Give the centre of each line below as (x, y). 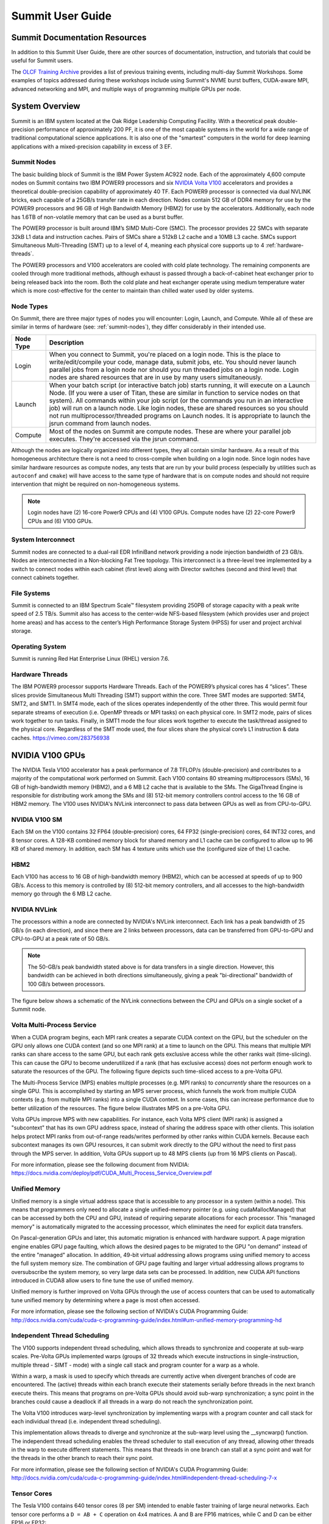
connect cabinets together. (45, 577)
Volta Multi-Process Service (54, 1025)
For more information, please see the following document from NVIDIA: (100, 1165)
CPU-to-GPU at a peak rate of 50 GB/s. (60, 939)
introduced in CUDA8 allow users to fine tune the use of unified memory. (103, 1281)
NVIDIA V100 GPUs (48, 755)
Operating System (39, 646)
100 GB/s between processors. (66, 984)
